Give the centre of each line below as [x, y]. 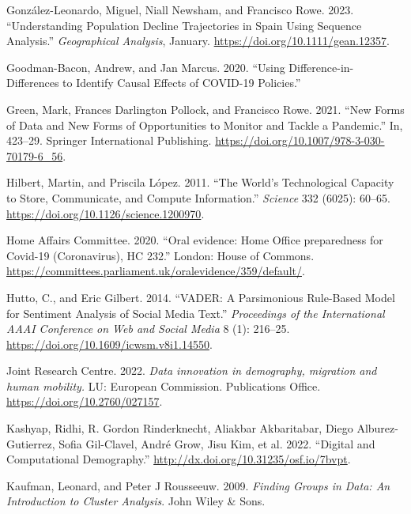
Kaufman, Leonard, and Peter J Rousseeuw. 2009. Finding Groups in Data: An [198, 485]
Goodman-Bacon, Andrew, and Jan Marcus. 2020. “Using [146, 67]
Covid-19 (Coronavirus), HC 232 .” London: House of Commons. [160, 255]
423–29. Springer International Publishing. [109, 140]
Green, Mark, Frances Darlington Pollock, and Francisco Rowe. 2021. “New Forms [205, 109]
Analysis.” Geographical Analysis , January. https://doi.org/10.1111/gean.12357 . [198, 41]
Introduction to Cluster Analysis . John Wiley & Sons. [136, 501]
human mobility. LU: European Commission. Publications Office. [164, 385]
